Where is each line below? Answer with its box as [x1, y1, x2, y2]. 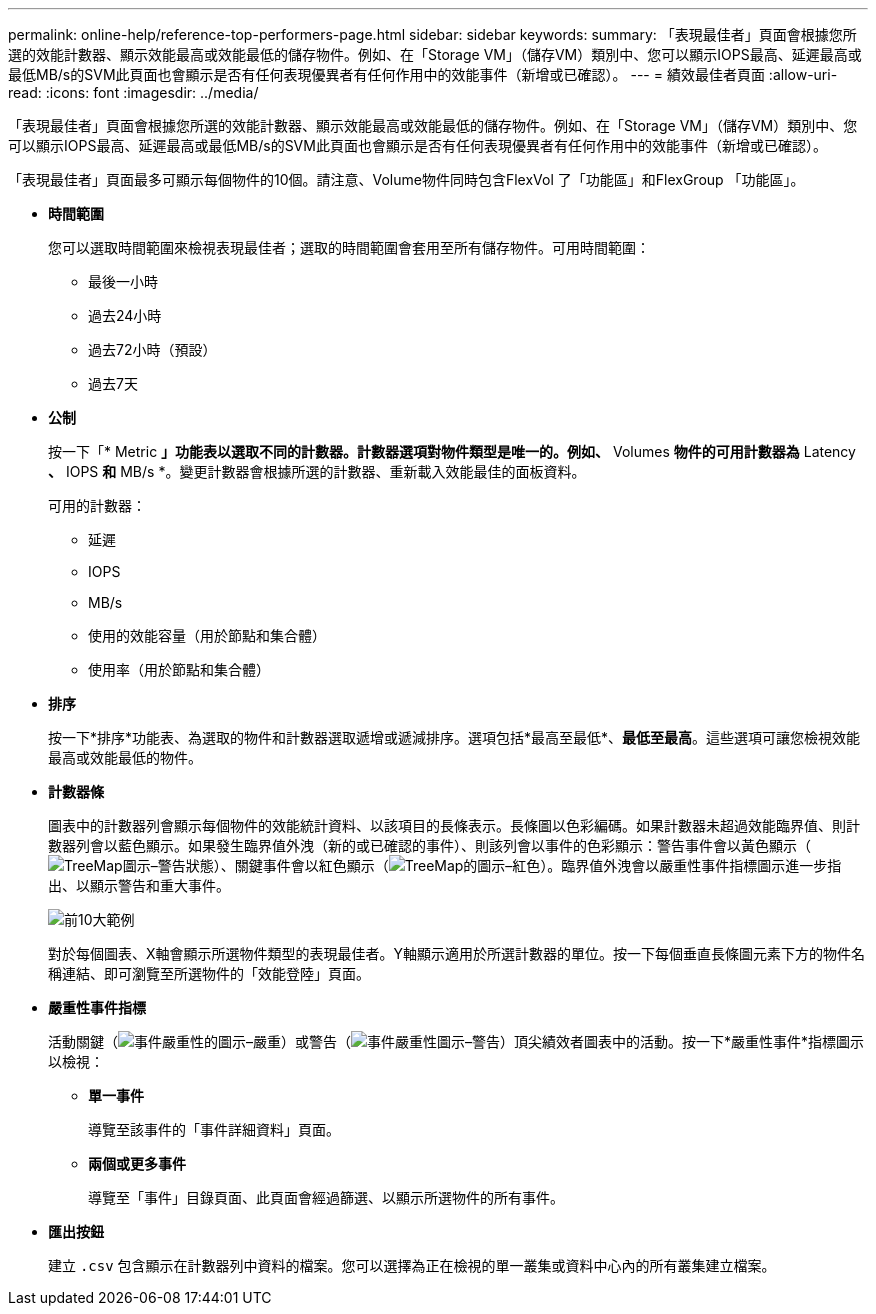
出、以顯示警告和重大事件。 [48, 877, 230, 894]
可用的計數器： [48, 497, 146, 514]
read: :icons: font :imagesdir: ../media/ [8, 84, 259, 101]
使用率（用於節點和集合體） [88, 661, 270, 678]
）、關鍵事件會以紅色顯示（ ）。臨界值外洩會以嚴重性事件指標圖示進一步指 [213, 857, 842, 874]
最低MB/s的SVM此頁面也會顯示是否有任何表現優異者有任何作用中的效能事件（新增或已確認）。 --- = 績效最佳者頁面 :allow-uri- [8, 66, 838, 83]
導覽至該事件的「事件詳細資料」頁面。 [88, 1121, 340, 1138]
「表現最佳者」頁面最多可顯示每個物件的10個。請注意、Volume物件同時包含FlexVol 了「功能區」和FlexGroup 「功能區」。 [8, 171, 805, 188]
